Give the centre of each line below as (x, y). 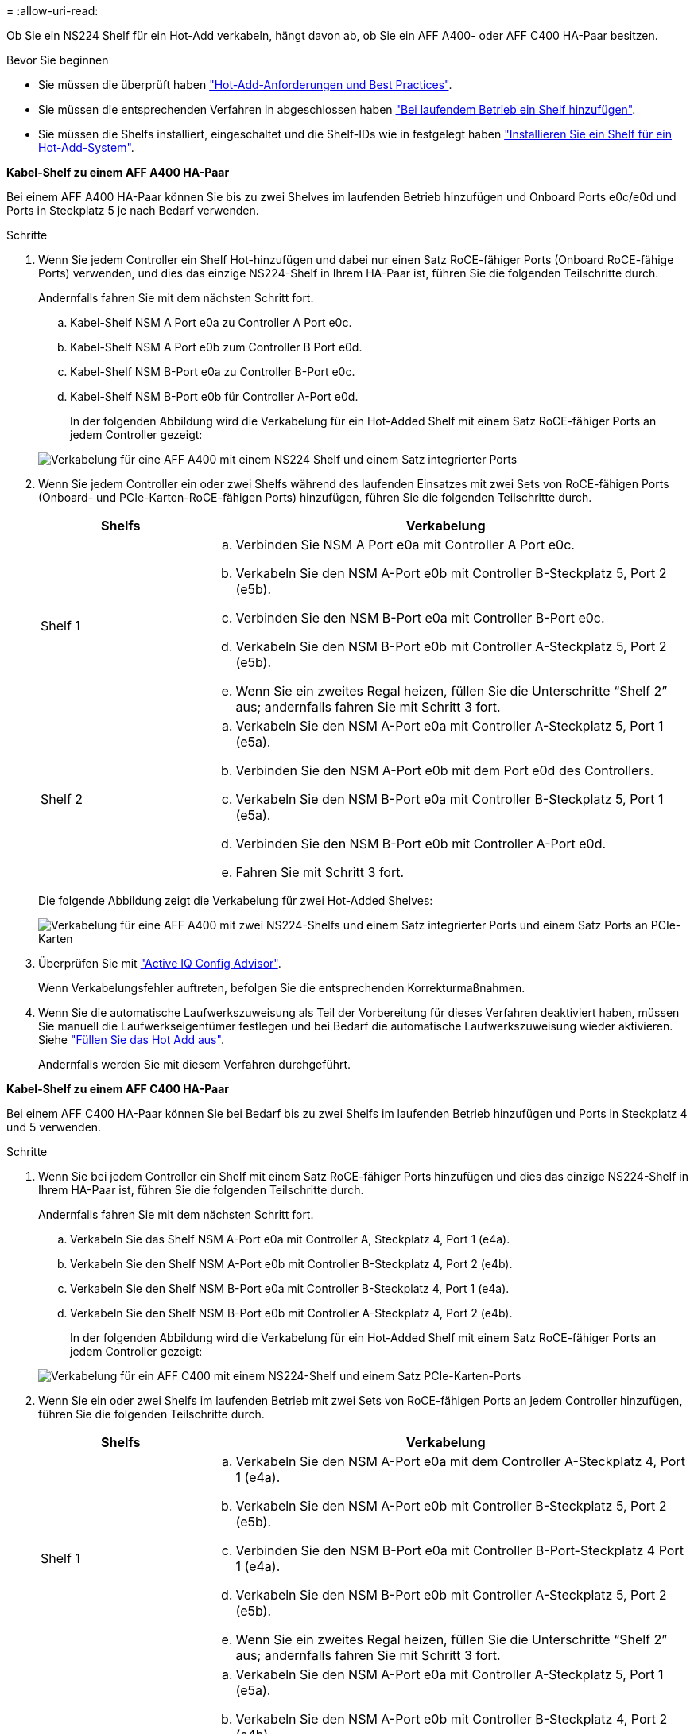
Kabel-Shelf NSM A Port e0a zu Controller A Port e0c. (211, 322)
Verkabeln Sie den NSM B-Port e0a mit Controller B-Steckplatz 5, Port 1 (450, 799)
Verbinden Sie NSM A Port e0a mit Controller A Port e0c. (405, 545)
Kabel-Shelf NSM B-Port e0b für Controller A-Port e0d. (214, 396)
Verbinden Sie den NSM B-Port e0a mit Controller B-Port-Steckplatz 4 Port (459, 1550)
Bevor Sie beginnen (58, 60)
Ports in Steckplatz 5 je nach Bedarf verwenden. (133, 210)
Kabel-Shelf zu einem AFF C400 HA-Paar (118, 1089)
